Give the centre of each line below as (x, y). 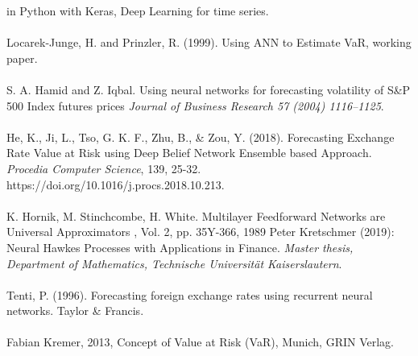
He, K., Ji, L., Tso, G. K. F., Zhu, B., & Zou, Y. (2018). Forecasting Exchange (201, 137)
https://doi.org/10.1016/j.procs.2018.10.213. (116, 184)
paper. (22, 58)
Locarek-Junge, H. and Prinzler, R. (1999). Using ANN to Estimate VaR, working (209, 42)
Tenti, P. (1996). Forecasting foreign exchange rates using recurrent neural (190, 294)
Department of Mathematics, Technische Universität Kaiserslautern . (174, 263)
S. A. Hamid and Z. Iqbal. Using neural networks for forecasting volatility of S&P (209, 89)
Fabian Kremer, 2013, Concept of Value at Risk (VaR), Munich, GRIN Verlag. (200, 342)
